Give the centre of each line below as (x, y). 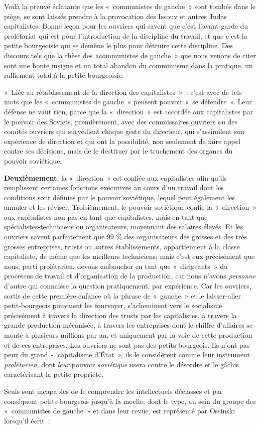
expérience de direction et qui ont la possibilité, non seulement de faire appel (122, 141)
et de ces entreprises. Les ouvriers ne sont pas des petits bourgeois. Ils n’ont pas (127, 344)
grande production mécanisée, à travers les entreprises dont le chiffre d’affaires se (128, 325)
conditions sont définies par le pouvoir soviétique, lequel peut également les (120, 197)
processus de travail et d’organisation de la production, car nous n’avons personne (130, 276)
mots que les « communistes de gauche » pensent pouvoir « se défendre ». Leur (128, 102)
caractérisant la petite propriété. (54, 374)
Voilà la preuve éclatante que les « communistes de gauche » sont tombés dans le (130, 6)
